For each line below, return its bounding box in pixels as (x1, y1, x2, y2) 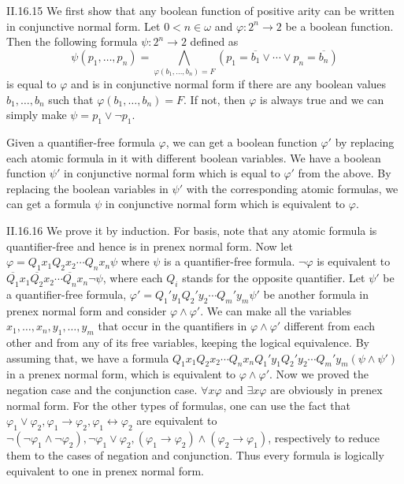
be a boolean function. (285, 17, 394, 34)
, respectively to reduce (268, 430, 380, 445)
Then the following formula (6, 33, 138, 50)
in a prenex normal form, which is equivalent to (6, 366, 236, 382)
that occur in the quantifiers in (98, 318, 247, 334)
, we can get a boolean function (165, 134, 317, 151)
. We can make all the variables (200, 302, 351, 318)
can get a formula (6, 195, 91, 212)
